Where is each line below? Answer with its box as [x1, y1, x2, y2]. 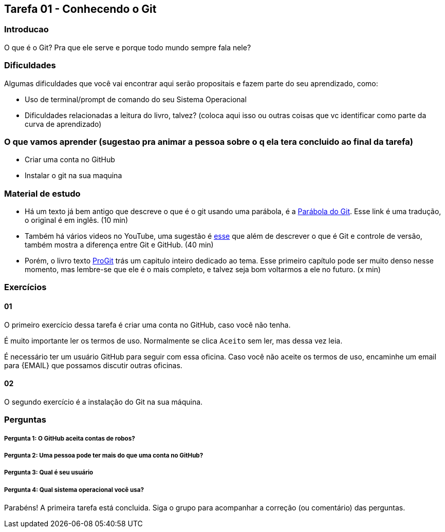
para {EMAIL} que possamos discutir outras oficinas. [4, 360, 182, 370]
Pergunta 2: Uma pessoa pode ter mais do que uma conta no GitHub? [4, 452, 203, 460]
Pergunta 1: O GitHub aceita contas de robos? [4, 434, 135, 442]
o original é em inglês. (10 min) [25, 216, 128, 225]
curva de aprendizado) [25, 119, 102, 128]
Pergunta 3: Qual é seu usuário [4, 469, 94, 477]
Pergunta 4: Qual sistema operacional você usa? [4, 486, 144, 493]
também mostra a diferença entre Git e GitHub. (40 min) [25, 240, 214, 250]
